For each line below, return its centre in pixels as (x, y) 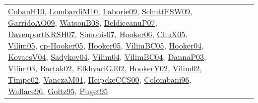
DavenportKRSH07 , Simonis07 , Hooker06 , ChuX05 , (98, 34)
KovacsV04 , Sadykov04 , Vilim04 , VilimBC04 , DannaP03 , (107, 57)
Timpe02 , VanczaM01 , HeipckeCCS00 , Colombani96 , (100, 79)
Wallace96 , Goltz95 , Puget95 (58, 91)
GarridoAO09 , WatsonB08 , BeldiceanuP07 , (83, 23)
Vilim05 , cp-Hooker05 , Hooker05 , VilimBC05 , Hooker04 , (106, 45)
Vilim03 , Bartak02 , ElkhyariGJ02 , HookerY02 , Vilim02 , (105, 68)
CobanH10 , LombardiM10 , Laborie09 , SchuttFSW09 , (100, 11)
